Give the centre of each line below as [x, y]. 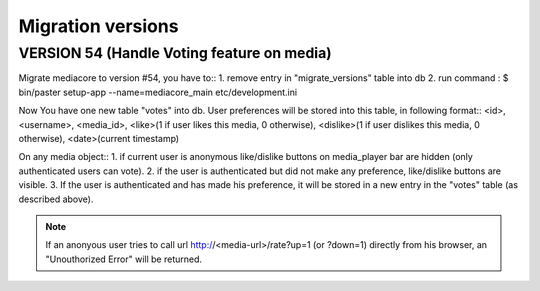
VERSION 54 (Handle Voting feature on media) [175, 53]
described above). [56, 199]
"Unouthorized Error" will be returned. [124, 259]
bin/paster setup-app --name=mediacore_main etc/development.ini [158, 92]
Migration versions [98, 26]
